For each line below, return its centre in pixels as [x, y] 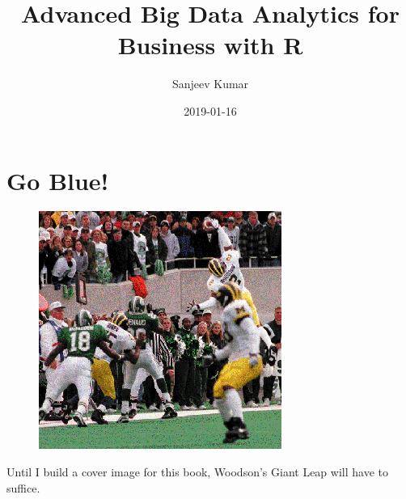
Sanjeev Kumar [210, 84]
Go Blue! [58, 180]
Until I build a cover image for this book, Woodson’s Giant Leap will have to [197, 472]
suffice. [23, 487]
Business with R [210, 45]
